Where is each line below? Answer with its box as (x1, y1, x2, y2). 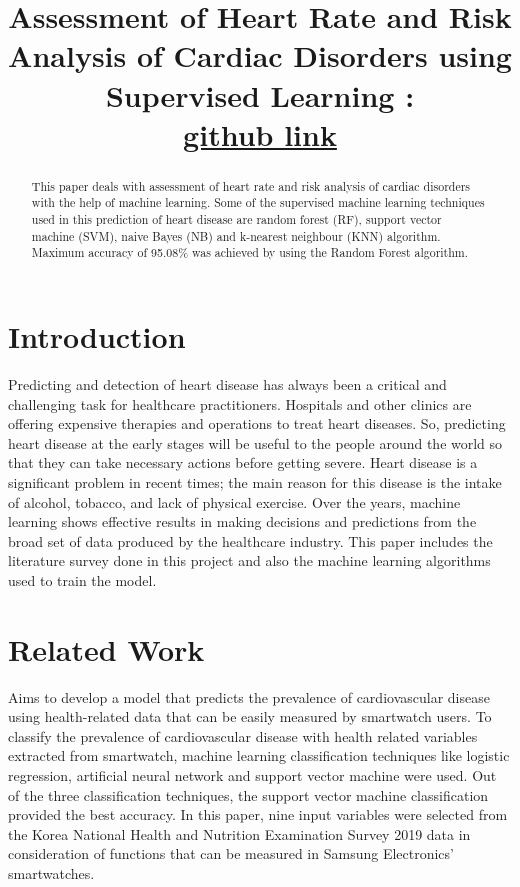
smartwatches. (8, 862, 95, 883)
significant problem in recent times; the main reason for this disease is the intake (8, 471, 502, 492)
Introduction (8, 316, 186, 357)
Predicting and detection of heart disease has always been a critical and (8, 373, 447, 394)
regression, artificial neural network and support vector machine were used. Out (8, 764, 497, 785)
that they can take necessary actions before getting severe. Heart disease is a (8, 452, 478, 473)
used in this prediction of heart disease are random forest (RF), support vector (31, 211, 442, 228)
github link (183, 113, 337, 154)
